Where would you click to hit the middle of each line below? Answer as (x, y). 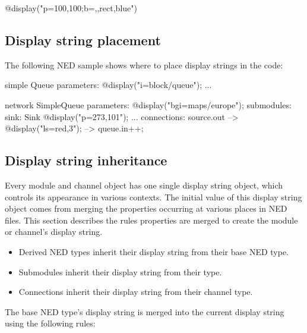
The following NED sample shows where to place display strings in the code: (144, 65)
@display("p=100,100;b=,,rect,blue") (71, 8)
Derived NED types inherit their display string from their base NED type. (154, 251)
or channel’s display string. (54, 232)
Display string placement (83, 40)
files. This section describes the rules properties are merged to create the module (151, 220)
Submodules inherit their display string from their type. (120, 271)
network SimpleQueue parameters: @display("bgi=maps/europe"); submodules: (148, 104)
